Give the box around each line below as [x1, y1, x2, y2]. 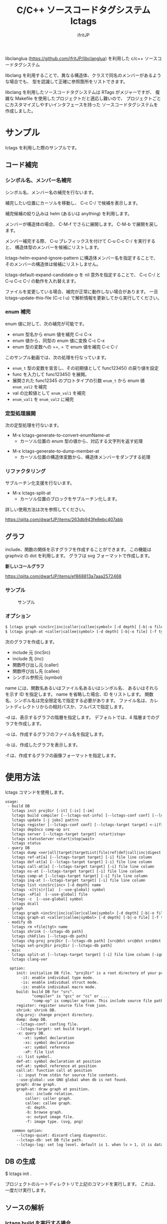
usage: [5, 799, 19, 804]
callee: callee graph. [25, 1101, 72, 1106]
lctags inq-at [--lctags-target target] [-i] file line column [11, 878, 146, 883]
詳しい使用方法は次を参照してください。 [5, 506, 88, 512]
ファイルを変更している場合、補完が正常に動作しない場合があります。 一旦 [5, 288, 159, 295]
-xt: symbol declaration [23, 1036, 75, 1041]
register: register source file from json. [16, 1003, 108, 1008]
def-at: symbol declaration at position [16, 1059, 101, 1064]
